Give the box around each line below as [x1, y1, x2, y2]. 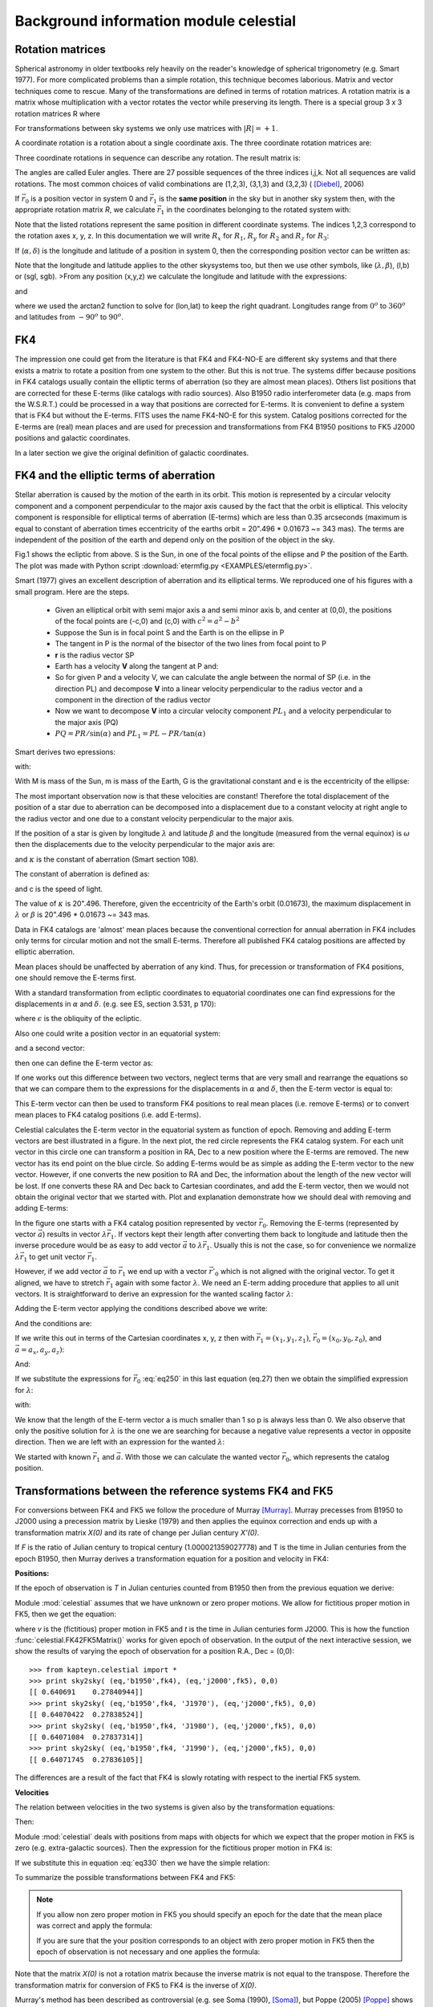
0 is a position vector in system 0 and [25, 193, 148, 205]
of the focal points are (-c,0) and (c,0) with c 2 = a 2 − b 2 [55, 615, 240, 626]
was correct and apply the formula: [36, 1921, 152, 1931]
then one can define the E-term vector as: [14, 1058, 154, 1068]
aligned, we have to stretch [14, 1277, 104, 1288]
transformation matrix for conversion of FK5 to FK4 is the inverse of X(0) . [14, 1980, 257, 1990]
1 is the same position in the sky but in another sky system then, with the [153, 193, 395, 205]
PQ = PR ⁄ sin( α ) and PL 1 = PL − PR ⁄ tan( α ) [55, 729, 206, 740]
